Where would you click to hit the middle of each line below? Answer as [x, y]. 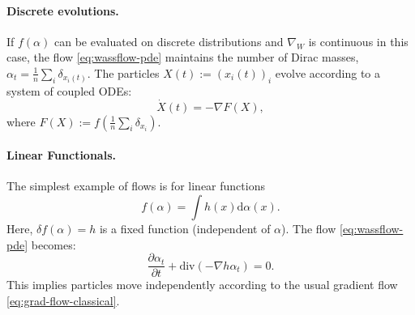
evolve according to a [327, 72]
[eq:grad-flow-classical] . [63, 300]
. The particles [123, 72]
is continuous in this [358, 41]
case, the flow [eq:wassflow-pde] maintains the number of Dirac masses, [183, 57]
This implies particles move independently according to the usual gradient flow [202, 285]
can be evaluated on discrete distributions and [169, 41]
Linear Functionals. [61, 155]
